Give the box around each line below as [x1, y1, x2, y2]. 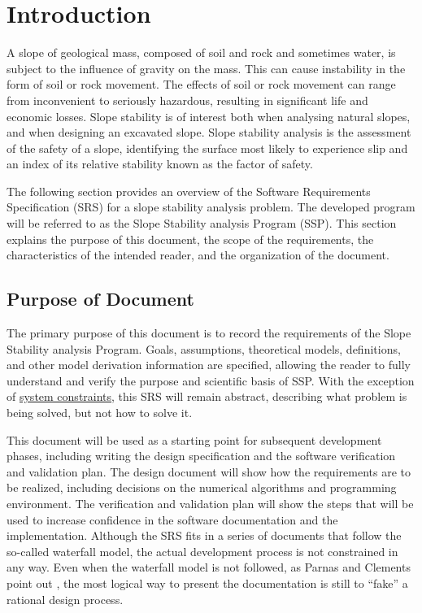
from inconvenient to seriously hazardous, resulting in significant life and [7, 91, 368, 108]
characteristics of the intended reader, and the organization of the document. [7, 246, 389, 263]
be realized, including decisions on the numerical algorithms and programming [7, 479, 397, 496]
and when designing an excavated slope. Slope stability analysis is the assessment [7, 124, 411, 141]
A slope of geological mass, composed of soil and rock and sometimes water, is [7, 44, 396, 61]
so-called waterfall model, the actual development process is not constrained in [7, 542, 398, 559]
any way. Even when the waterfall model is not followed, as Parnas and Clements [7, 559, 411, 576]
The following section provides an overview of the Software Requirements [7, 182, 371, 199]
